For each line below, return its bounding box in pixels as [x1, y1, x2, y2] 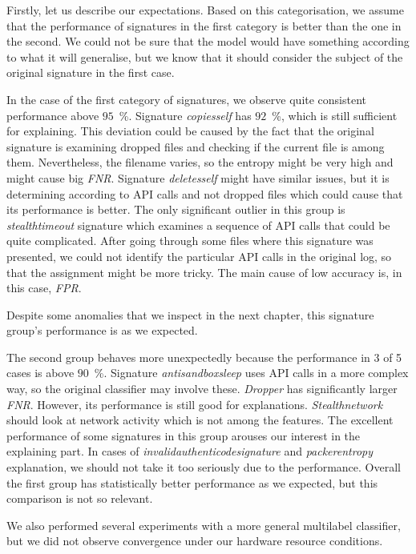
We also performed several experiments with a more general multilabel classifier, [6, 516, 401, 533]
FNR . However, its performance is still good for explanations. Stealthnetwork [6, 395, 383, 412]
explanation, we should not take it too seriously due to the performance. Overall [6, 459, 401, 476]
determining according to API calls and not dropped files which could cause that [6, 185, 403, 202]
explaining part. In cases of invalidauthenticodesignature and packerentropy [6, 443, 374, 460]
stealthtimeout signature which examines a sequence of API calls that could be [6, 216, 390, 233]
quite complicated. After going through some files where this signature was [6, 232, 374, 249]
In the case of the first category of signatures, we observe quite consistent [6, 90, 367, 107]
